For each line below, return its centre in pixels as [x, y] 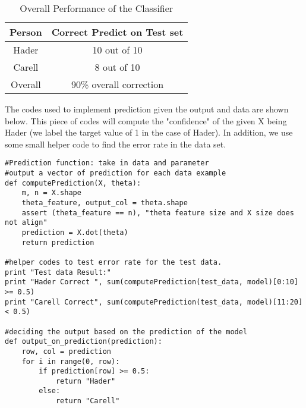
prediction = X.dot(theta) [75, 232]
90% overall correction [117, 84]
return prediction [58, 242]
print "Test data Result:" [58, 272]
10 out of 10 [117, 50]
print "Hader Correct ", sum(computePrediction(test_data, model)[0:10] [152, 282]
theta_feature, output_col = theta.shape [105, 203]
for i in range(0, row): [71, 361]
